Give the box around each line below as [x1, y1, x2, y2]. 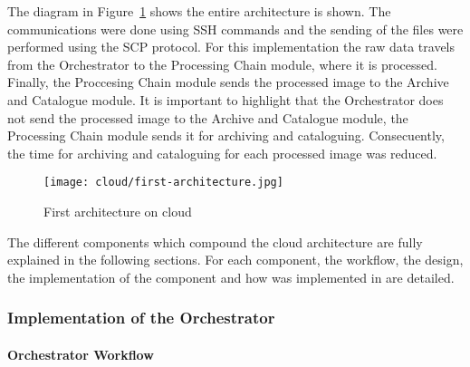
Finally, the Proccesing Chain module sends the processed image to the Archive [7, 72, 449, 92]
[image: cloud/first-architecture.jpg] [43, 176, 283, 189]
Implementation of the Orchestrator [7, 306, 275, 329]
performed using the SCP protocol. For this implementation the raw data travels [7, 37, 456, 56]
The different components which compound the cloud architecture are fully [7, 232, 423, 251]
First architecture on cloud [43, 202, 192, 220]
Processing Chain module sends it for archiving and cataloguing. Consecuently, [7, 126, 445, 145]
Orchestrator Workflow [7, 344, 154, 363]
